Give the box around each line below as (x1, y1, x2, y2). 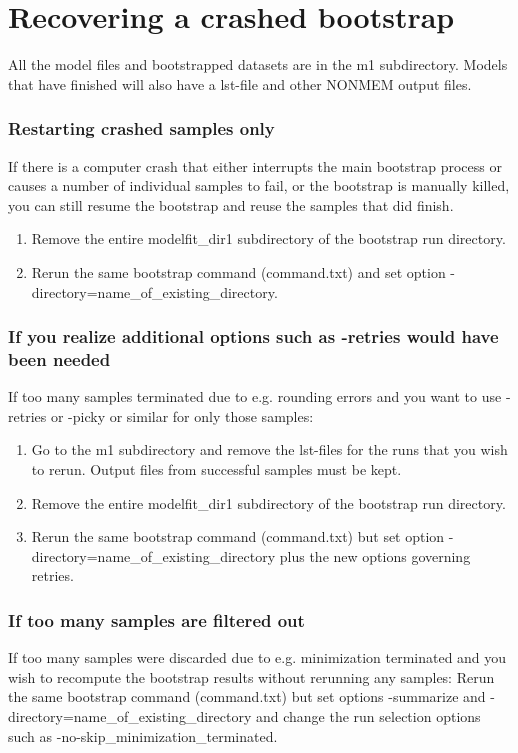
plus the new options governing (279, 545, 471, 566)
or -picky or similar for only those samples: (50, 405, 314, 426)
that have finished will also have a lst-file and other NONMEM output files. (8, 73, 472, 94)
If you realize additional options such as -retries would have (8, 324, 499, 349)
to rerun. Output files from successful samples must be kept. (31, 459, 402, 480)
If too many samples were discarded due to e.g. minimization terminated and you (8, 647, 507, 668)
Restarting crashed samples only (8, 116, 275, 141)
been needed (8, 346, 111, 371)
